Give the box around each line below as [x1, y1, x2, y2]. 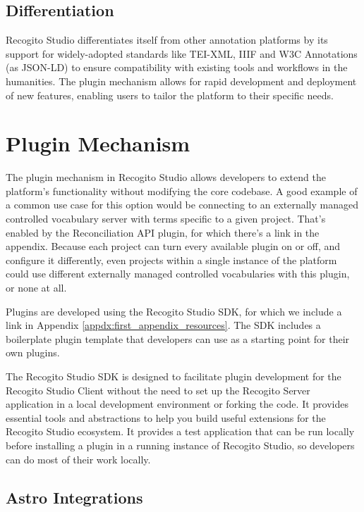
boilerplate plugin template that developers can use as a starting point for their [6, 331, 350, 346]
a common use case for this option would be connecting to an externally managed [6, 197, 359, 212]
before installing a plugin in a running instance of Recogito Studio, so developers [6, 437, 355, 452]
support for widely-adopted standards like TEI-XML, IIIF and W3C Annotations [6, 46, 358, 61]
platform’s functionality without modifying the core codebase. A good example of [6, 183, 358, 198]
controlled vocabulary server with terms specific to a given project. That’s [6, 211, 326, 226]
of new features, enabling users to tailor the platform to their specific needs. [6, 87, 334, 102]
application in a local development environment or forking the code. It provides [6, 397, 348, 411]
